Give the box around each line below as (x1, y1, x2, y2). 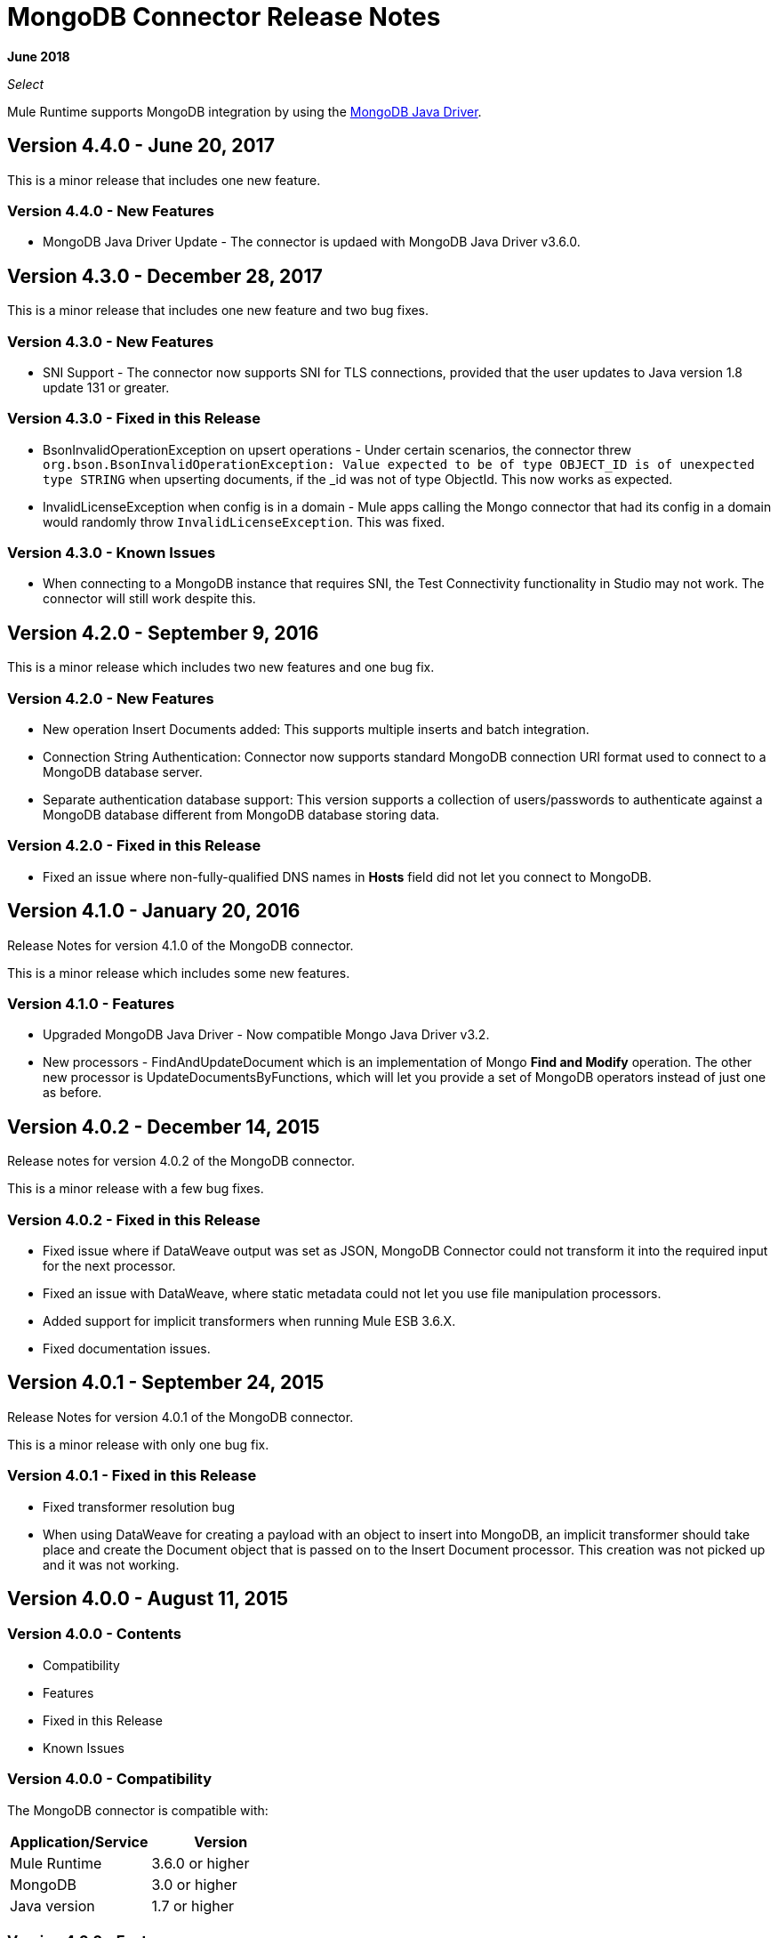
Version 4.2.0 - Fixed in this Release (7, 836, 261, 855)
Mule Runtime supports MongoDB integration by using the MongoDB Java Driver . (7, 103, 482, 119)
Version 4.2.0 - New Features (7, 689, 214, 707)
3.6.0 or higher (151, 1853, 250, 1872)
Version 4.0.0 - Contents (7, 1625, 181, 1643)
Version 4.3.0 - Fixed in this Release (7, 409, 261, 428)
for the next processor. (43, 1257, 176, 1273)
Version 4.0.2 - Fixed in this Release (7, 1210, 261, 1229)
